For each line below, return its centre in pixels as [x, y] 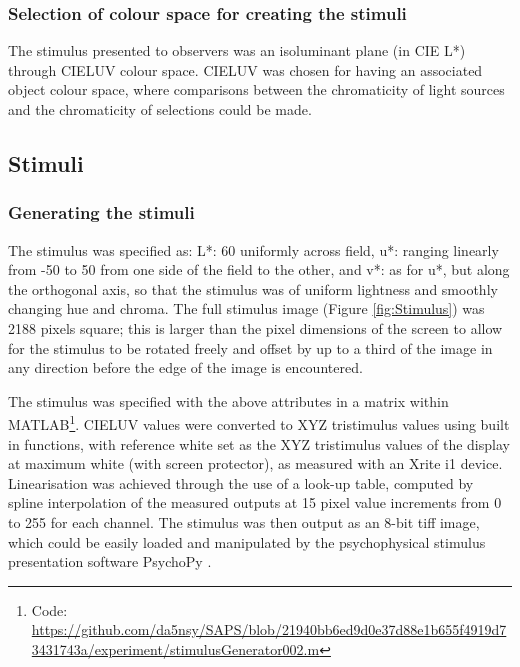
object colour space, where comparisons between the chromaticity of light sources [256, 89]
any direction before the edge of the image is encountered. [185, 367]
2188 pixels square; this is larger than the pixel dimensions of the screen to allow [255, 327]
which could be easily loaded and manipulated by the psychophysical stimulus [247, 541]
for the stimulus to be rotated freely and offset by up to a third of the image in [250, 347]
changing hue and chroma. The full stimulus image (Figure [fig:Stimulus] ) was [246, 308]
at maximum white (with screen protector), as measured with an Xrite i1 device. [255, 463]
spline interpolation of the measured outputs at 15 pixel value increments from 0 [255, 502]
